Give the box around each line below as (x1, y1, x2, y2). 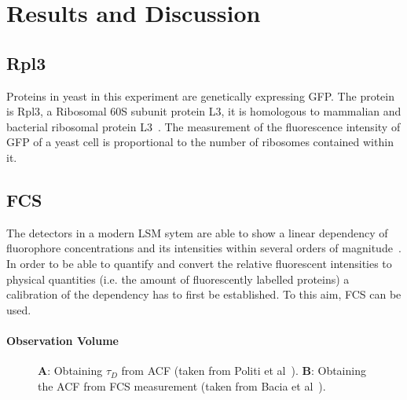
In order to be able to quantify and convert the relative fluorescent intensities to (6, 255, 392, 271)
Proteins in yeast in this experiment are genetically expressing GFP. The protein (6, 87, 394, 104)
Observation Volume (6, 332, 119, 348)
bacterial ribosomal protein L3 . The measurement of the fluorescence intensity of (6, 118, 401, 134)
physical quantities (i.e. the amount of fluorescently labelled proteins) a (6, 270, 350, 287)
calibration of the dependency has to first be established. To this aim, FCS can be (6, 286, 401, 303)
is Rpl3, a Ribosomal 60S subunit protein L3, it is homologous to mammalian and (6, 103, 401, 119)
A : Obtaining (38, 362, 103, 379)
